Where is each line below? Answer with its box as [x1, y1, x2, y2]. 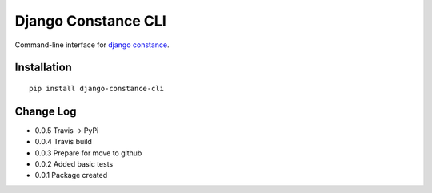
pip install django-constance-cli [29, 84, 164, 93]
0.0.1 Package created [34, 171, 108, 180]
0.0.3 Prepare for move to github [34, 148, 142, 158]
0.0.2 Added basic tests [34, 159, 114, 169]
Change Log [14, 104, 77, 118]
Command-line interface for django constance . [14, 40, 170, 50]
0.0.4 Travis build [34, 137, 92, 147]
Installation [14, 61, 72, 74]
